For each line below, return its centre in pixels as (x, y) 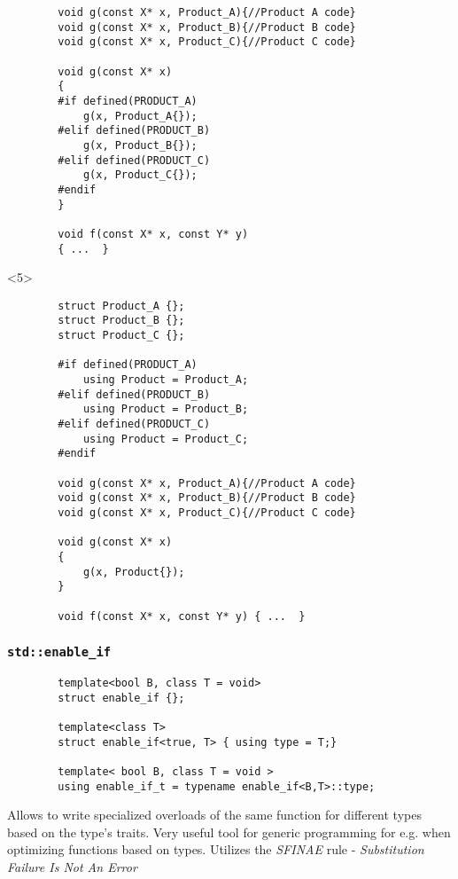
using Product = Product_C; (166, 439)
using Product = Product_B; (166, 409)
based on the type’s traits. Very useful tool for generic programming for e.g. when (229, 832)
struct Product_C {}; (121, 336)
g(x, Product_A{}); (140, 116)
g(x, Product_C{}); (140, 175)
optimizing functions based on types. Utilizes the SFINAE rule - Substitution (216, 849)
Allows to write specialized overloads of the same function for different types (214, 815)
